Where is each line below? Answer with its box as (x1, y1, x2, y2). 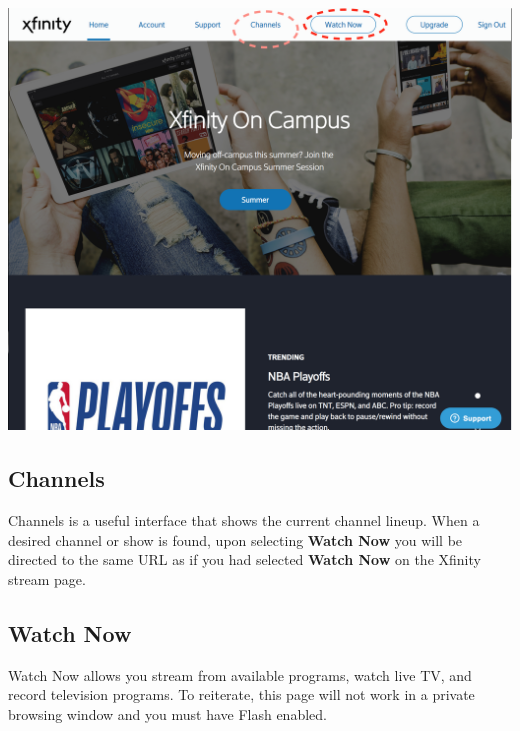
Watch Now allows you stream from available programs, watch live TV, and (8, 664, 472, 685)
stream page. (8, 568, 86, 589)
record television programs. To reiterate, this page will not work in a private (8, 684, 475, 705)
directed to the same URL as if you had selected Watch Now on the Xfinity (8, 549, 481, 570)
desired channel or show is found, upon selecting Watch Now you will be (8, 529, 463, 550)
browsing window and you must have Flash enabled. (8, 703, 327, 724)
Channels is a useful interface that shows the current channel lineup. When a (8, 510, 480, 531)
